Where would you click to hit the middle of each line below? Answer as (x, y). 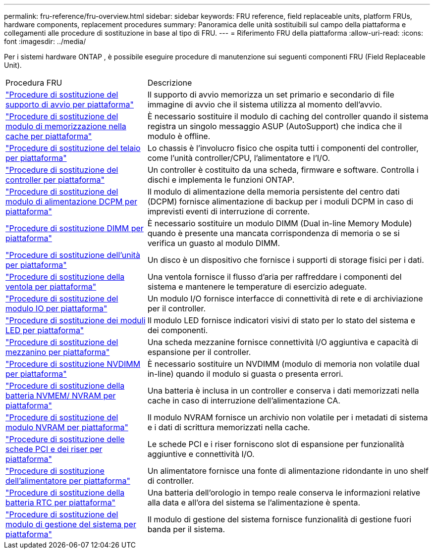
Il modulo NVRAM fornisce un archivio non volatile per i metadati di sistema (288, 417)
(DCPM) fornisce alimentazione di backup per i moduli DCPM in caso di (280, 201)
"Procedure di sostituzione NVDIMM (73, 364)
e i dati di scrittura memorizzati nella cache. (229, 427)
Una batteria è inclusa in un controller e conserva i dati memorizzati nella (283, 391)
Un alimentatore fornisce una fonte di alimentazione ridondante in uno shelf (288, 471)
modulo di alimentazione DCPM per (71, 201)
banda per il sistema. (186, 529)
